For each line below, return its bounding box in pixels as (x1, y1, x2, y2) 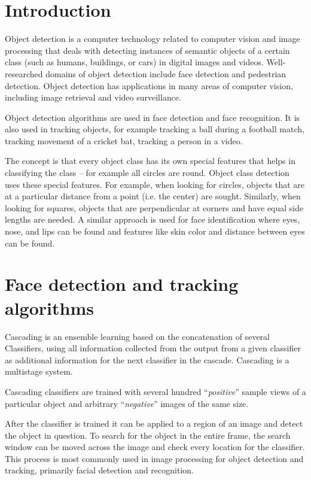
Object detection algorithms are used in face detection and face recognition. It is (5, 111, 300, 123)
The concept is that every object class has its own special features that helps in (5, 154, 295, 167)
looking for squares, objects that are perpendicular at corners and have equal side (5, 201, 304, 214)
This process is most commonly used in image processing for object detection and (5, 452, 304, 464)
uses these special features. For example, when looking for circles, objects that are (5, 178, 305, 190)
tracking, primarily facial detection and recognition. (5, 464, 194, 476)
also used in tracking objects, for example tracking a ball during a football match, (5, 123, 304, 135)
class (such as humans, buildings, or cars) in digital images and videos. (5, 56, 264, 68)
